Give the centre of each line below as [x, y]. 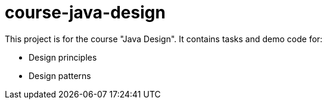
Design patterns [60, 75]
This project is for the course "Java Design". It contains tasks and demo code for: [164, 39]
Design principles [63, 57]
